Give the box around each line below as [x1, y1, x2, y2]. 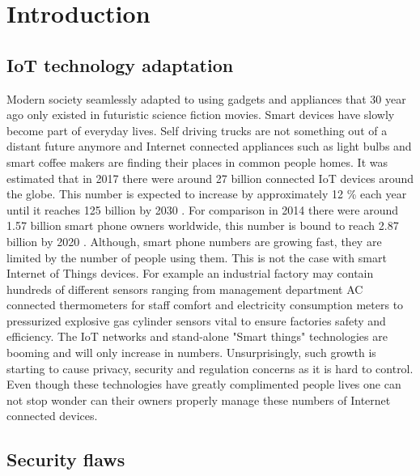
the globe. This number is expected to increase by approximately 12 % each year [6, 185, 407, 202]
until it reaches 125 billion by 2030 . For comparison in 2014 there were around [6, 201, 398, 218]
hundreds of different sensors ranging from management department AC [6, 280, 363, 297]
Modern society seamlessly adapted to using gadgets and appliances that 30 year [6, 90, 406, 107]
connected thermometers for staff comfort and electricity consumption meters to [6, 296, 404, 313]
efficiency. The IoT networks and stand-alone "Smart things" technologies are [6, 328, 388, 345]
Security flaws [6, 447, 125, 472]
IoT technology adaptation [6, 52, 234, 77]
